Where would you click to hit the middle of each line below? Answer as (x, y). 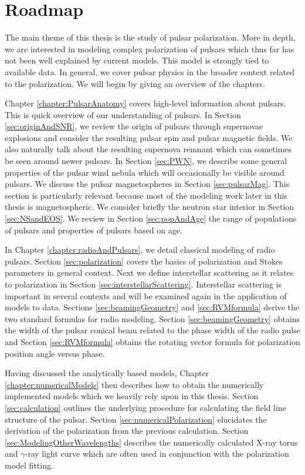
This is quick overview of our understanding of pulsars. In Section (123, 114)
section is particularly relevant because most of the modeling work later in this (146, 195)
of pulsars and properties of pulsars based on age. (94, 230)
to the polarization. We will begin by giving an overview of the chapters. (135, 83)
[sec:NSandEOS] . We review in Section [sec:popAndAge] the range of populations (151, 218)
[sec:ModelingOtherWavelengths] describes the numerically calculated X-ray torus (151, 442)
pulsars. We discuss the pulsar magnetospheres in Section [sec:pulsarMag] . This (147, 184)
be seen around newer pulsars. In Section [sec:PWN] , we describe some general (146, 161)
